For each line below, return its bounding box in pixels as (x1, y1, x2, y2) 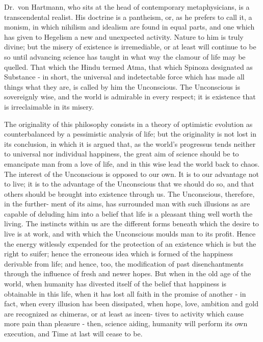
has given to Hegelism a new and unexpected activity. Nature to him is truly (4, 31, 244, 42)
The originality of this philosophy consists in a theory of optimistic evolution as (4, 118, 253, 129)
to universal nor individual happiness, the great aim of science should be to (4, 148, 239, 159)
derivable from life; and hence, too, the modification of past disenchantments (4, 258, 244, 269)
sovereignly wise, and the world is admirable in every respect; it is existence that (4, 91, 256, 102)
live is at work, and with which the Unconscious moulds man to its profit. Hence (4, 228, 256, 239)
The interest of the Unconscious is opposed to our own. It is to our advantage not (4, 168, 259, 179)
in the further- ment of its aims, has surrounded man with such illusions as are (4, 198, 250, 209)
